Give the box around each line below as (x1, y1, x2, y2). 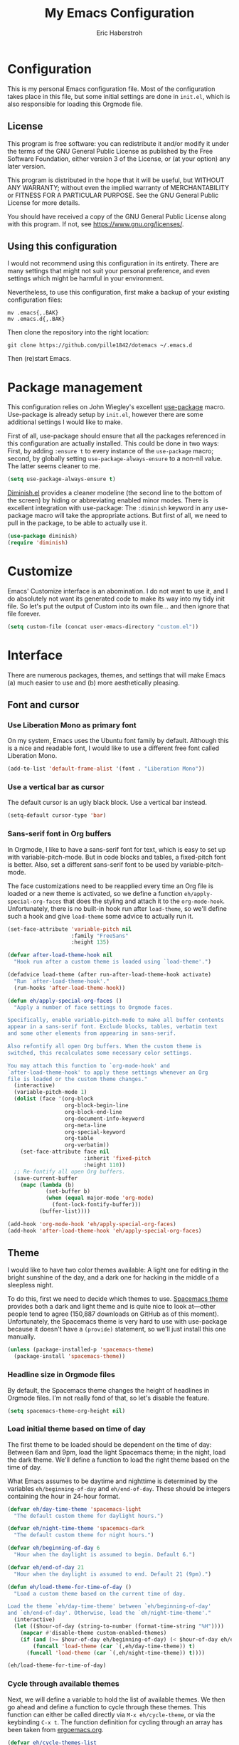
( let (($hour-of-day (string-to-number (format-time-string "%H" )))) (14, 1623, 224, 1630)
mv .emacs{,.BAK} (7, 310, 59, 317)
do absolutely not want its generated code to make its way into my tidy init (7, 594, 225, 603)
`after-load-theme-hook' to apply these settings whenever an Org (7, 1069, 208, 1076)
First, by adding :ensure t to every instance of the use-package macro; (7, 447, 214, 455)
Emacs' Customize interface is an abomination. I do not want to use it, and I (7, 586, 228, 595)
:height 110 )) (83, 1161, 126, 1169)
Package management (7, 379, 143, 396)
